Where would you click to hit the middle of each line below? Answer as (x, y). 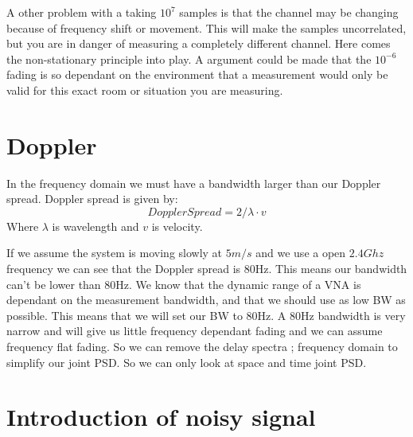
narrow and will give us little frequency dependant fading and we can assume (195, 331)
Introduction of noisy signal (161, 417)
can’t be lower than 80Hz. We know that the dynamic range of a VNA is (184, 284)
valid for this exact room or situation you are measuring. (145, 90)
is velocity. (177, 226)
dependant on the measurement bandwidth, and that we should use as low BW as (206, 300)
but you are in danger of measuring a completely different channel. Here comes (199, 43)
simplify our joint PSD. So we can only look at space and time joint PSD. (187, 362)
